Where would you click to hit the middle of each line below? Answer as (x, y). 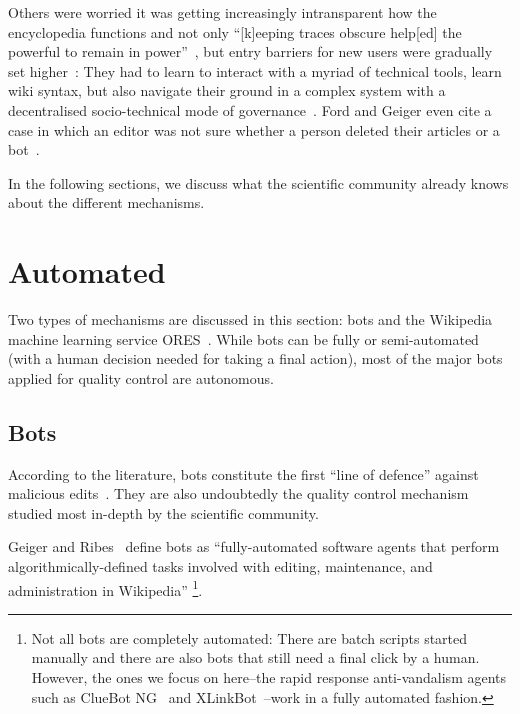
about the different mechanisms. (106, 202)
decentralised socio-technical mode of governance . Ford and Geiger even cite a (250, 109)
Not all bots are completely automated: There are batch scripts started (249, 637)
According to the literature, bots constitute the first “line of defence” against (243, 473)
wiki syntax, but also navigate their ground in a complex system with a (227, 90)
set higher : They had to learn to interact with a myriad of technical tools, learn (255, 70)
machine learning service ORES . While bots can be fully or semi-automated (243, 338)
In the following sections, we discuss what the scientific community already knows (258, 182)
